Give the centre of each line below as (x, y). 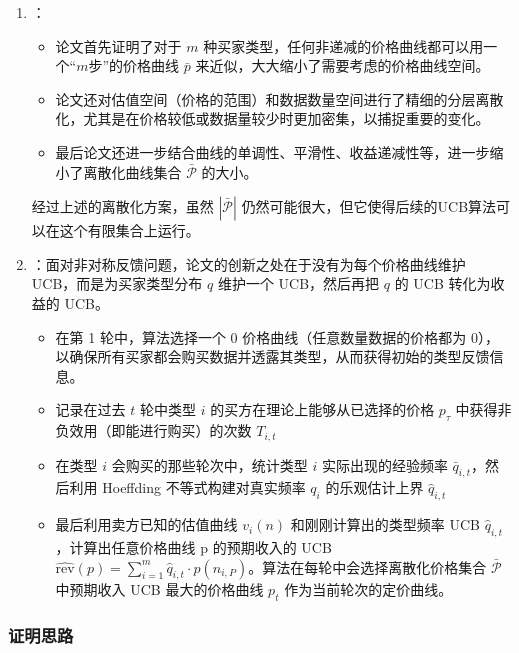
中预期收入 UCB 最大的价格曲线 (159, 589)
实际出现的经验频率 (384, 464)
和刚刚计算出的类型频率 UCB (385, 524)
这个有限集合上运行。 (129, 230)
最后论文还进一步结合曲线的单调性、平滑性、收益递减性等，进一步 (272, 151)
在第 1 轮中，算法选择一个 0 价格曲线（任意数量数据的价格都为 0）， (277, 336)
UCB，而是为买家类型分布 (117, 283)
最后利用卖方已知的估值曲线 (146, 524)
